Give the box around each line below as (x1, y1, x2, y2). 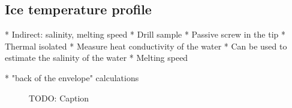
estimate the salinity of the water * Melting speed (5, 51, 188, 64)
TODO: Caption (29, 91, 89, 104)
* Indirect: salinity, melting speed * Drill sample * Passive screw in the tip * (5, 28, 285, 41)
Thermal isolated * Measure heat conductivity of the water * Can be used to (5, 39, 287, 52)
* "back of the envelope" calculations (5, 71, 139, 84)
